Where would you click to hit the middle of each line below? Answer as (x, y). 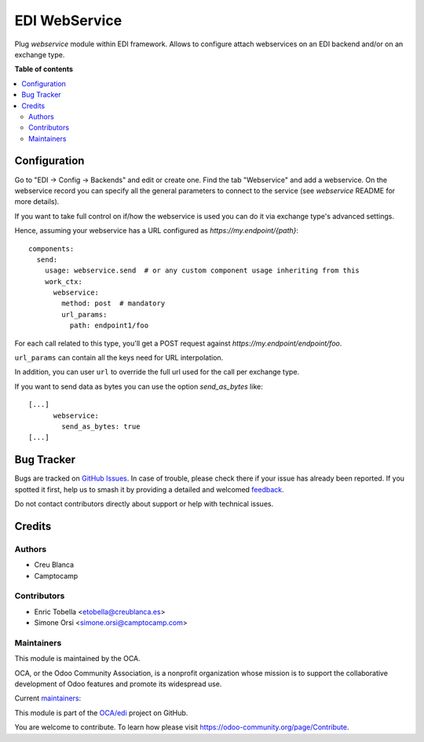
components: (51, 249)
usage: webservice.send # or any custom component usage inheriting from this (202, 270)
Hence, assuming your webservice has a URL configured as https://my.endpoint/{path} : (156, 231)
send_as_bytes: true (101, 427)
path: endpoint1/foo (109, 325)
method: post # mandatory (113, 303)
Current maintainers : (48, 698)
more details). (37, 202)
